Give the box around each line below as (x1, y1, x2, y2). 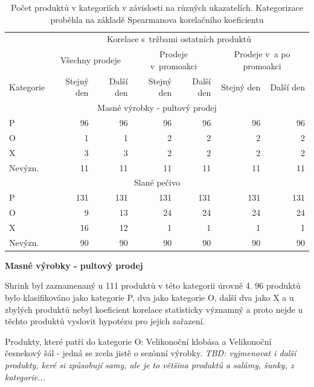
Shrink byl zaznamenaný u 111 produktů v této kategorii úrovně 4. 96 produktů (5, 279, 301, 292)
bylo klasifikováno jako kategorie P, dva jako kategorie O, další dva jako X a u (5, 291, 294, 304)
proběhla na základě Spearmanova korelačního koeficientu (50, 13, 264, 25)
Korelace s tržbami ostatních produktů (107, 33, 252, 45)
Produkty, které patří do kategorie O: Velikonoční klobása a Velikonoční (5, 335, 272, 347)
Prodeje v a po (234, 48, 290, 60)
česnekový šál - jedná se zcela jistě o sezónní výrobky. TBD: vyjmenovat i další (5, 347, 296, 359)
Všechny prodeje (60, 54, 121, 66)
